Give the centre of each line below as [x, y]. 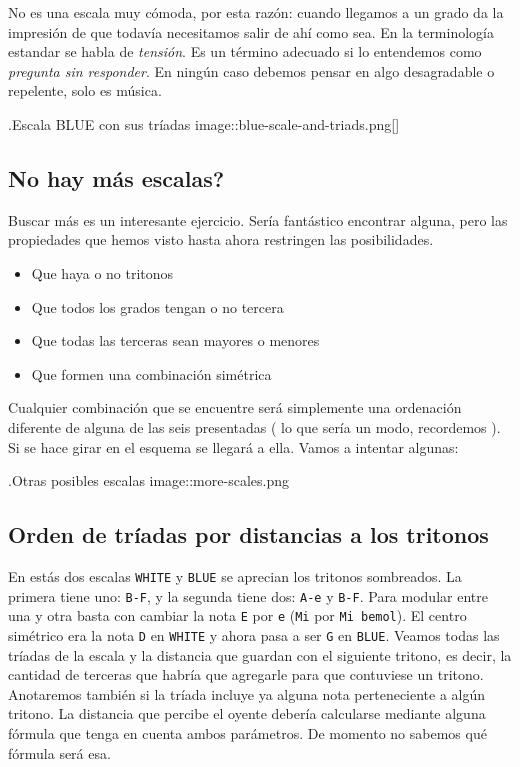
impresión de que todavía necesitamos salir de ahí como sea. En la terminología [251, 31]
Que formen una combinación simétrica [151, 373]
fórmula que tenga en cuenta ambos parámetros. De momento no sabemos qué [247, 732]
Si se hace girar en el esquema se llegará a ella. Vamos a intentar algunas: [233, 446]
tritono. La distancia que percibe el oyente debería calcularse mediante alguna [247, 713]
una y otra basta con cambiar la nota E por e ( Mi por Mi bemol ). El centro [237, 615]
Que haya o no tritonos [102, 272]
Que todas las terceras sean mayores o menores [175, 340]
